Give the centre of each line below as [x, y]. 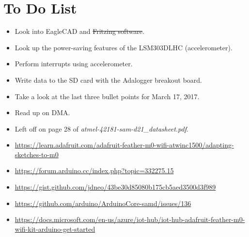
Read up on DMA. [42, 112]
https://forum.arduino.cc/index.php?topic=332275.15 [94, 170]
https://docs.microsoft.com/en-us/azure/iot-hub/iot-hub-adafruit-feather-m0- [130, 219]
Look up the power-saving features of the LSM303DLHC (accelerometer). [124, 47]
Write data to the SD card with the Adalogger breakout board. [108, 80]
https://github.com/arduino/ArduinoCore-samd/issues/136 [103, 203]
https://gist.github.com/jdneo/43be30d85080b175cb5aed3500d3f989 [115, 187]
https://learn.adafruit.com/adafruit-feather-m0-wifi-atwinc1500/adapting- [124, 145]
